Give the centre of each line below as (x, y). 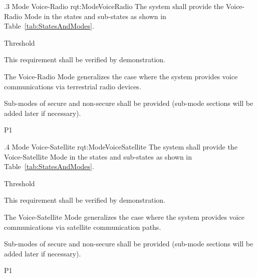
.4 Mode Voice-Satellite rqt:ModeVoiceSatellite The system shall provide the (121, 146)
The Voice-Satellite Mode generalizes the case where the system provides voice (124, 217)
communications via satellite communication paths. (83, 227)
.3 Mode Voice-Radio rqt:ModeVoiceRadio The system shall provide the (114, 6)
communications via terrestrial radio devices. (73, 86)
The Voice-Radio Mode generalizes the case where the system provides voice (121, 76)
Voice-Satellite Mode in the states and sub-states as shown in (98, 156)
